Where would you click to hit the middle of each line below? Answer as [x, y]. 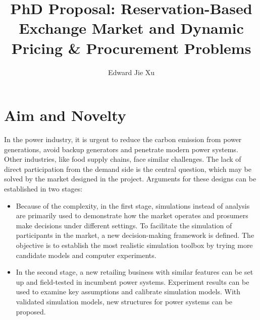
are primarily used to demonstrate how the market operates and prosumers [132, 215]
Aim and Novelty [65, 115]
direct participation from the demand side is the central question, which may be [128, 169]
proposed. [31, 311]
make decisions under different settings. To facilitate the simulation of [124, 225]
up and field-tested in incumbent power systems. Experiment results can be [133, 281]
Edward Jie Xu [131, 72]
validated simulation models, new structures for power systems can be [124, 301]
